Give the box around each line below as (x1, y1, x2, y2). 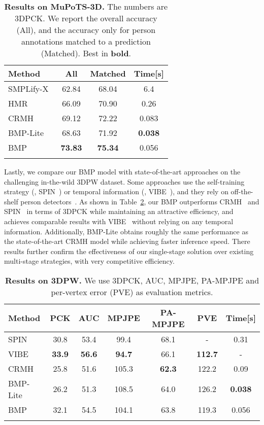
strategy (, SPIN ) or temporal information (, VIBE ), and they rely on (4, 186, 228, 197)
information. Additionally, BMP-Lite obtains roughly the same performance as (4, 226, 248, 236)
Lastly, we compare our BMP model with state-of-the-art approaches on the (4, 166, 241, 176)
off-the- (230, 186, 253, 197)
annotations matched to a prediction (21, 36, 151, 47)
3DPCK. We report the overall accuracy (15, 12, 157, 24)
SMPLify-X (8, 83, 49, 94)
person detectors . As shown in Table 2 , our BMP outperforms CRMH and (20, 196, 259, 206)
